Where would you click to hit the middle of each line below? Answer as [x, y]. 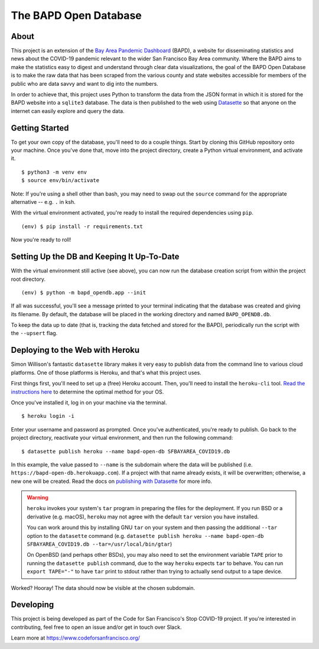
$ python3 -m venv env [54, 172]
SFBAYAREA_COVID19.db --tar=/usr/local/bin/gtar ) [100, 544]
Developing [32, 605]
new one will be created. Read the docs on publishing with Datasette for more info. [112, 481]
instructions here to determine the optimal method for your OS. [87, 392]
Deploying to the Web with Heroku [75, 350]
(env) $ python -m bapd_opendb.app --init [84, 292]
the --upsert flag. [34, 333]
